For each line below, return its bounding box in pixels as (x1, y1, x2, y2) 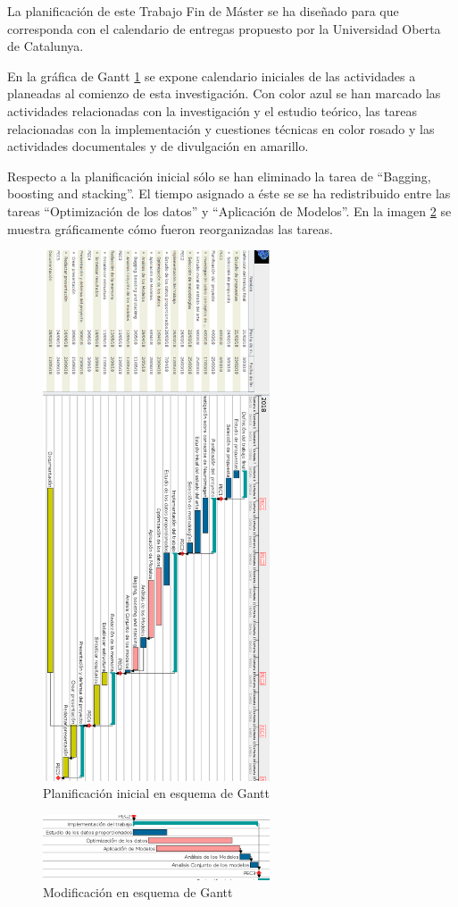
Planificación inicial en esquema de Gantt (43, 784, 270, 802)
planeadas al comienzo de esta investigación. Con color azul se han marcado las (7, 84, 441, 103)
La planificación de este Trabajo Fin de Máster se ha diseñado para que (7, 2, 399, 20)
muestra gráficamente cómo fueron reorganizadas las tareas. (7, 219, 333, 238)
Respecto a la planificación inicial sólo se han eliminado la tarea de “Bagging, (7, 166, 431, 185)
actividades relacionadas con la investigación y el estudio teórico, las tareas (7, 101, 418, 120)
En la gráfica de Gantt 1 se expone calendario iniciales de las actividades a (7, 66, 416, 85)
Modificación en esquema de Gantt (43, 883, 233, 902)
